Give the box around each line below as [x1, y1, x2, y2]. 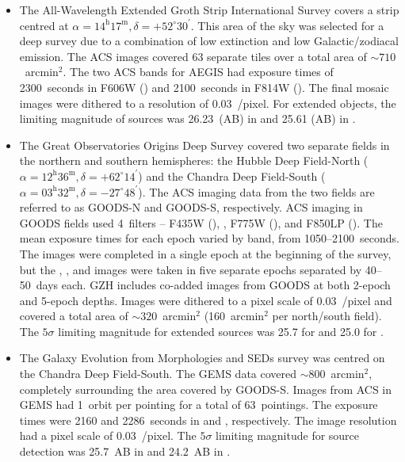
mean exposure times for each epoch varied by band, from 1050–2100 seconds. [19, 230, 399, 246]
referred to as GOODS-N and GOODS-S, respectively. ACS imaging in [19, 199, 363, 216]
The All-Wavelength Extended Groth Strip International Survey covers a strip [19, 2, 399, 17]
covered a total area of [19, 307, 128, 324]
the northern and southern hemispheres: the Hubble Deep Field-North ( [19, 152, 369, 169]
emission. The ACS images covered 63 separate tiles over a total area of [19, 48, 367, 64]
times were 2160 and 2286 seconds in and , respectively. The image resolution [19, 411, 397, 428]
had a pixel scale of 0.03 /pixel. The [19, 427, 197, 444]
